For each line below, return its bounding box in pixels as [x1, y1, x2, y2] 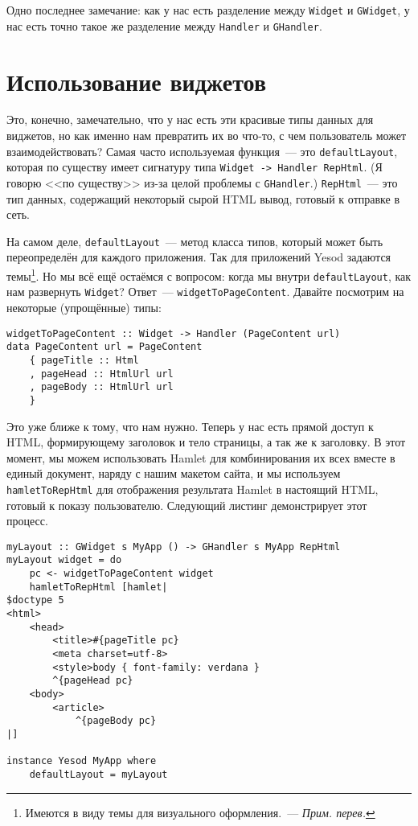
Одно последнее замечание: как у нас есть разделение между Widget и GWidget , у [6, 2, 410, 18]
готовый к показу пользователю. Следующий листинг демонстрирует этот [6, 496, 367, 513]
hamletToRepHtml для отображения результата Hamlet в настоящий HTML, [6, 480, 379, 497]
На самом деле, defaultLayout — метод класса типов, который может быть [6, 232, 383, 249]
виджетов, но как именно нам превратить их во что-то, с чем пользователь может [6, 127, 407, 144]
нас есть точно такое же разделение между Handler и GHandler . [6, 17, 322, 34]
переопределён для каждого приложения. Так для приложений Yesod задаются [6, 249, 391, 265]
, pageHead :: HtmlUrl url [29, 368, 174, 380]
